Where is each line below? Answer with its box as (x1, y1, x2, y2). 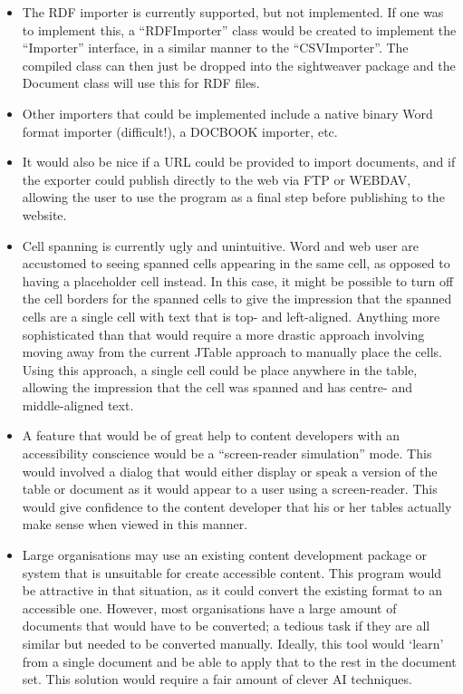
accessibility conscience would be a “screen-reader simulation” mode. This (22, 444, 432, 463)
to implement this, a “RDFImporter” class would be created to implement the (22, 20, 457, 39)
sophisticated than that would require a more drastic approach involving (22, 324, 425, 343)
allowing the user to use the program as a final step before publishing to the (22, 188, 445, 207)
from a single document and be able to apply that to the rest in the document (22, 651, 457, 670)
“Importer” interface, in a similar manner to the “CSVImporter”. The (22, 38, 409, 57)
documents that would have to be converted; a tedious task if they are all (22, 616, 430, 635)
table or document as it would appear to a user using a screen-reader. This (22, 479, 438, 498)
